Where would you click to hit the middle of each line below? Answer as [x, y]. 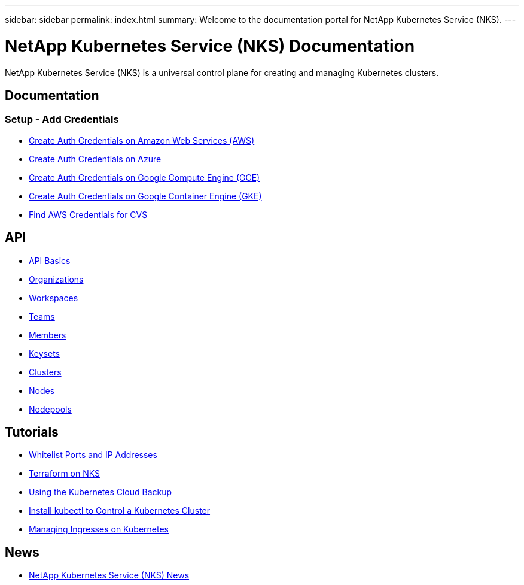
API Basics [50, 260]
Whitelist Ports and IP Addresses [93, 455]
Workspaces [54, 298]
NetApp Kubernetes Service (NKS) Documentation [210, 46]
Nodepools [50, 409]
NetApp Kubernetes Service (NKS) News [109, 575]
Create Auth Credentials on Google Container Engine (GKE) [145, 196]
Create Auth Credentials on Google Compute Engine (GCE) [144, 177]
